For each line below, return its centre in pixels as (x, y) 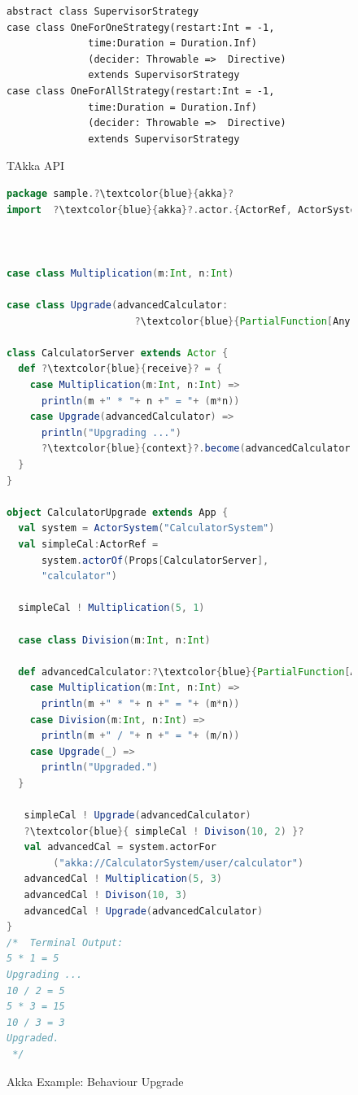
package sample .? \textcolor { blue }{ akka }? (120, 193)
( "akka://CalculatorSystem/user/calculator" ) (179, 863)
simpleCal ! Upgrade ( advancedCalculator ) (138, 816)
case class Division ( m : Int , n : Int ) (114, 640)
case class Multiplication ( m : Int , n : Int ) (120, 273)
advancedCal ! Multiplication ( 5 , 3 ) (123, 879)
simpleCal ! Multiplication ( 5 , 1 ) (111, 608)
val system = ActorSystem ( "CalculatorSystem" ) (146, 528)
